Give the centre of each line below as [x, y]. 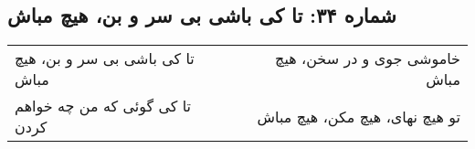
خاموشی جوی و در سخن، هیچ [368, 59]
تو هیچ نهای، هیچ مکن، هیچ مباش [359, 116]
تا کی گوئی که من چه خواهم [103, 106]
